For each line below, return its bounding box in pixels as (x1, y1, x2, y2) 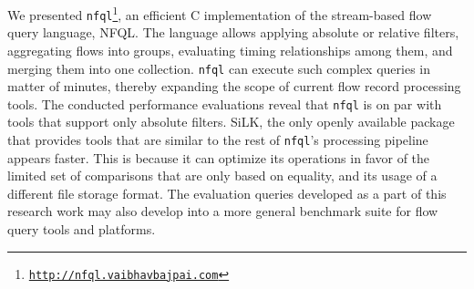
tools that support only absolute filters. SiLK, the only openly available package (7, 112, 455, 131)
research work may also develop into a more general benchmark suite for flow (7, 201, 438, 221)
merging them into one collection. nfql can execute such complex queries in (7, 58, 430, 77)
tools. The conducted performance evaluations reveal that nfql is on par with (7, 94, 442, 113)
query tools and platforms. (7, 220, 156, 239)
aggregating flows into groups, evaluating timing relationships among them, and (7, 40, 453, 59)
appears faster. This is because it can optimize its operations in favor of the (7, 148, 430, 167)
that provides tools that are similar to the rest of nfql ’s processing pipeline (7, 130, 428, 149)
